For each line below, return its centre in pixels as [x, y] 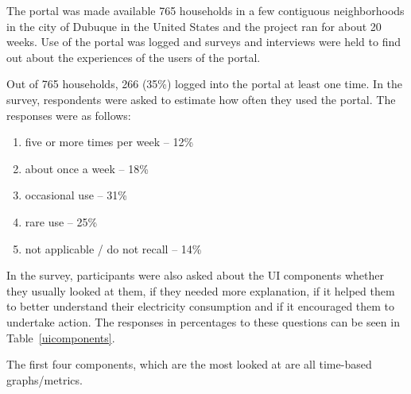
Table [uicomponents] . [61, 337]
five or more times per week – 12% [109, 142]
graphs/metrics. [45, 379]
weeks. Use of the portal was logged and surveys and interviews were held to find [204, 42]
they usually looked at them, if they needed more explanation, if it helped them [201, 290]
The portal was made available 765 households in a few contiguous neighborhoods [205, 10]
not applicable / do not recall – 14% [113, 248]
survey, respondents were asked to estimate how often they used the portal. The [201, 99]
